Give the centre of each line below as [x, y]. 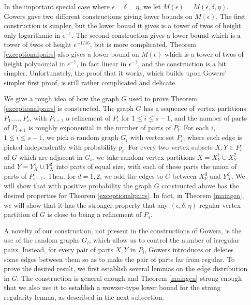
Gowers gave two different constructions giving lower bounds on [98, 16]
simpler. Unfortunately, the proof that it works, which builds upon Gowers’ [115, 73]
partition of [21, 214]
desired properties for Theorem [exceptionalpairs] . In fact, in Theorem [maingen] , [124, 195]
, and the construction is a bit [182, 63]
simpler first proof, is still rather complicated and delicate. [90, 82]
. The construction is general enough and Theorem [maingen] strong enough [130, 278]
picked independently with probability [60, 147]
